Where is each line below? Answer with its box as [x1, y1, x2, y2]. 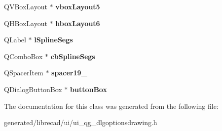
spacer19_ [51, 67, 87, 78]
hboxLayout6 [55, 18, 100, 28]
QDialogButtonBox [4, 84, 62, 94]
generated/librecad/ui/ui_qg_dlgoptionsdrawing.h [4, 117, 157, 128]
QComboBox [4, 51, 43, 61]
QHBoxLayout [4, 18, 47, 28]
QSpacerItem [4, 67, 43, 78]
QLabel [4, 34, 26, 45]
